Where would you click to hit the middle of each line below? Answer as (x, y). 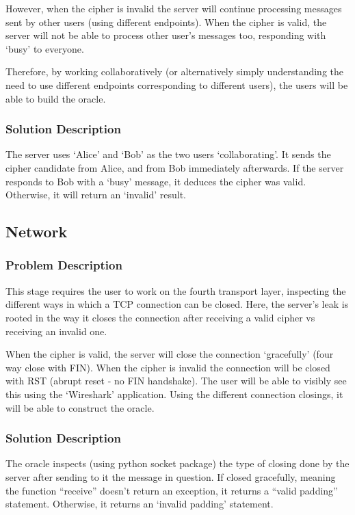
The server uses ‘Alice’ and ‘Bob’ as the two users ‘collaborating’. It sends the (168, 154)
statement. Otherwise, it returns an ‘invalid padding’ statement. (140, 504)
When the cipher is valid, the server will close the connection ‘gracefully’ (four (170, 354)
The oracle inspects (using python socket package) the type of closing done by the (177, 463)
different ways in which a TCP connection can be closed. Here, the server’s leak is (177, 304)
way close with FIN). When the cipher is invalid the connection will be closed (168, 367)
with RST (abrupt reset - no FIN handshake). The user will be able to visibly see (176, 381)
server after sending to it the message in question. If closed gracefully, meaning (171, 476)
